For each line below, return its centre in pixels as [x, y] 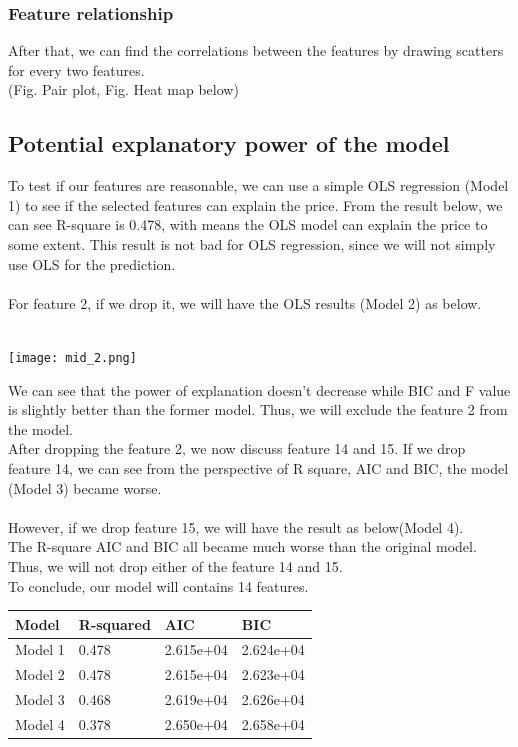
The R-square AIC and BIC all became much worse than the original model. [242, 546]
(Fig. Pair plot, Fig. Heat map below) [123, 89]
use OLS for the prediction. [92, 263]
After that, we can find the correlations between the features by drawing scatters [256, 50]
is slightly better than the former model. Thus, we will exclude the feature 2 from [258, 409]
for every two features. [76, 69]
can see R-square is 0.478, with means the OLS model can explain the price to [248, 224]
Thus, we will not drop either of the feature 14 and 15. [175, 565]
